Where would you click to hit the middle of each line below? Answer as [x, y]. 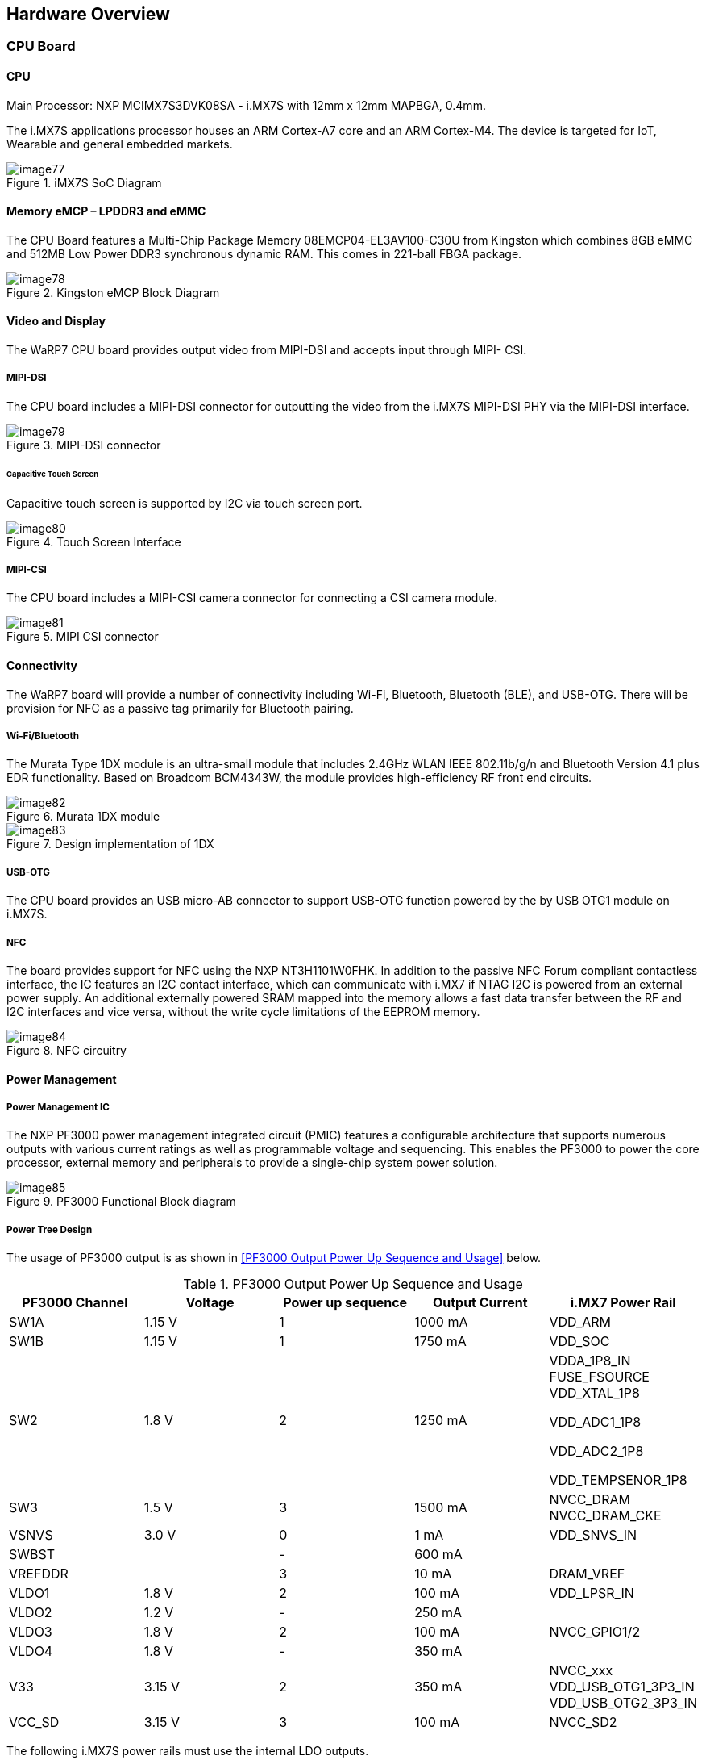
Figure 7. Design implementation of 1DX [110, 844]
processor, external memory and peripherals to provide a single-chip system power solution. [252, 1163]
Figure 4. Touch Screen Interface [94, 541]
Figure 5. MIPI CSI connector [83, 637]
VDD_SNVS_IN [593, 1535]
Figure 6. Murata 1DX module [83, 817]
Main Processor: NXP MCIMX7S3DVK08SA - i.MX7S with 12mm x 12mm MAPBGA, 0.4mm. [246, 105]
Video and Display [56, 321]
